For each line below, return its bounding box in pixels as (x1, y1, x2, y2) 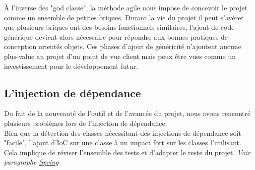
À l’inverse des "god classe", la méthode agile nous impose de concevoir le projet (4, 2, 248, 12)
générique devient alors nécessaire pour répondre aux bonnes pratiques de (4, 31, 228, 42)
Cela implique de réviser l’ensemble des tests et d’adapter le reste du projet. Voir (4, 147, 251, 157)
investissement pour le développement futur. (4, 60, 138, 71)
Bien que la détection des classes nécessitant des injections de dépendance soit (4, 127, 241, 138)
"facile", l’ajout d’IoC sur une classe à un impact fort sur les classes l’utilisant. (4, 137, 241, 148)
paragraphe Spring (4, 157, 59, 167)
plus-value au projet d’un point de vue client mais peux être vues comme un (4, 51, 236, 61)
